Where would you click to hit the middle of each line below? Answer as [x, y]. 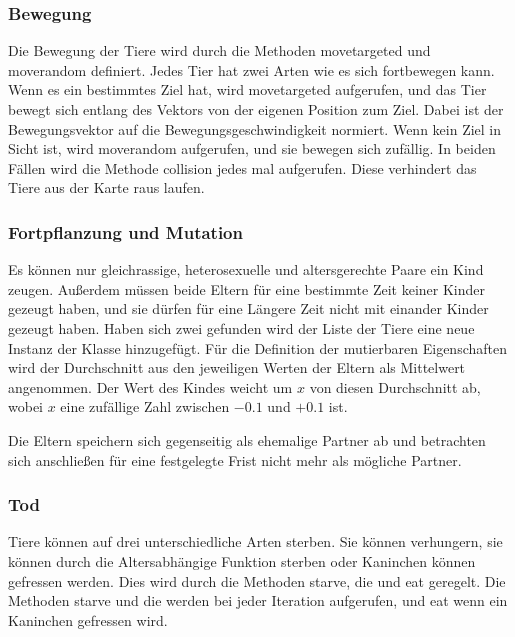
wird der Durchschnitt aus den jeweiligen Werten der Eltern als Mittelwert [237, 367]
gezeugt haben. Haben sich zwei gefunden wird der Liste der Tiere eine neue [241, 327]
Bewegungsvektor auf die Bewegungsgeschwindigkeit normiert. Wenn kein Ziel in [255, 128]
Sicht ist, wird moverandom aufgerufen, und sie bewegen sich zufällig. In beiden [252, 148]
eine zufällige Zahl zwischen [145, 406]
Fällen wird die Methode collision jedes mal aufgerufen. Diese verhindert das [242, 167]
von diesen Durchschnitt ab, [395, 386]
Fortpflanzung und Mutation [125, 231]
